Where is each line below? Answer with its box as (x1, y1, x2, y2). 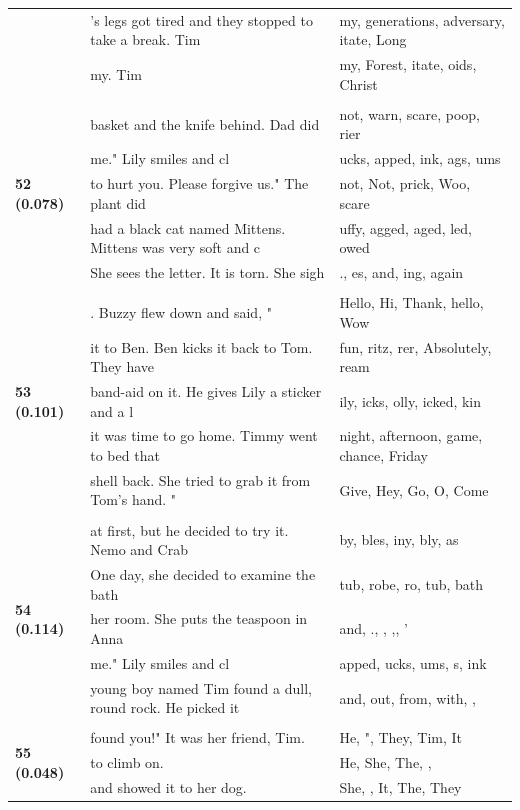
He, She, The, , (339, 752, 432, 773)
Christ (339, 73, 378, 94)
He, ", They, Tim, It (339, 727, 463, 748)
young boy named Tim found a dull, (90, 677, 312, 698)
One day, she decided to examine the (90, 564, 316, 584)
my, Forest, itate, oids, (339, 54, 477, 75)
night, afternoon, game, (339, 425, 483, 446)
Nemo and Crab (90, 539, 188, 560)
